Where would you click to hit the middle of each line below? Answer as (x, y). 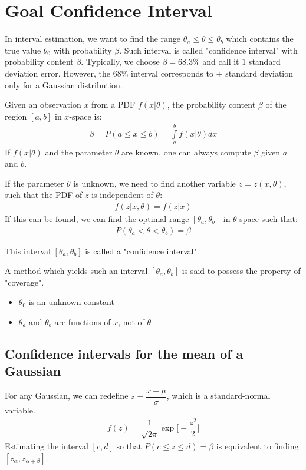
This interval (28, 251)
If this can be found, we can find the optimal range (97, 218)
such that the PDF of (44, 195)
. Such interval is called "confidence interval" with (208, 50)
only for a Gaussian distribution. (64, 85)
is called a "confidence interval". (142, 251)
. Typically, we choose (120, 62)
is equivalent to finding (257, 446)
